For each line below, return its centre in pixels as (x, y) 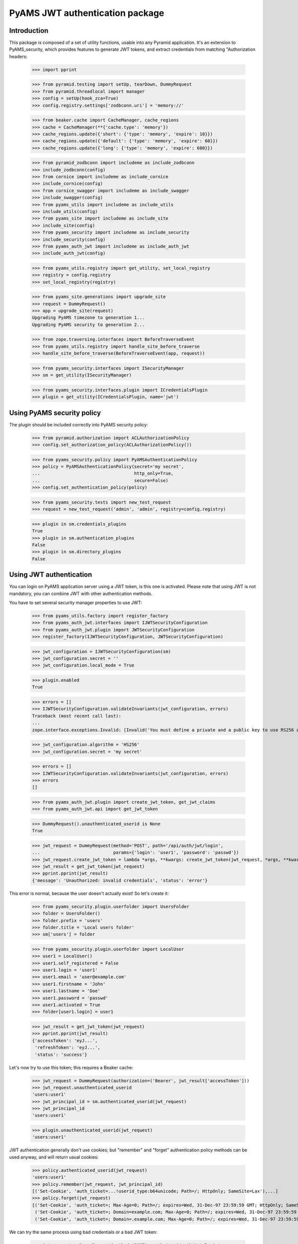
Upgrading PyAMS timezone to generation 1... (88, 318)
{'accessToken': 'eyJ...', (65, 1040)
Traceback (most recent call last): (77, 716)
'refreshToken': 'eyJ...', (68, 1048)
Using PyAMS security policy (55, 413)
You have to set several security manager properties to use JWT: (76, 603)
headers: (18, 56)
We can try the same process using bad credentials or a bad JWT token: (83, 1232)
